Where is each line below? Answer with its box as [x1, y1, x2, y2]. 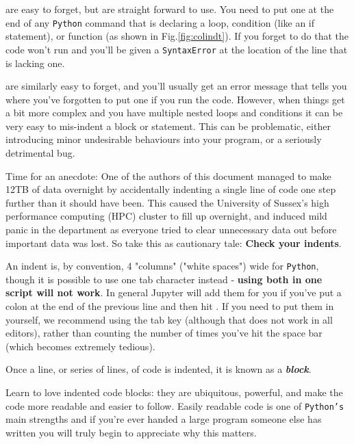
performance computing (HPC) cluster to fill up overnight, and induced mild [5, 209, 327, 223]
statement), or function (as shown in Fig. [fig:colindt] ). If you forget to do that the [5, 29, 349, 43]
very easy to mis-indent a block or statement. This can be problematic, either [5, 118, 331, 133]
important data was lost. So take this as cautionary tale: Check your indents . [5, 235, 342, 250]
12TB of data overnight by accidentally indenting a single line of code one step [5, 182, 336, 196]
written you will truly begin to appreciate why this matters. [5, 425, 257, 439]
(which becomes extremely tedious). [5, 339, 155, 353]
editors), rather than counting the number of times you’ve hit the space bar [5, 326, 323, 340]
